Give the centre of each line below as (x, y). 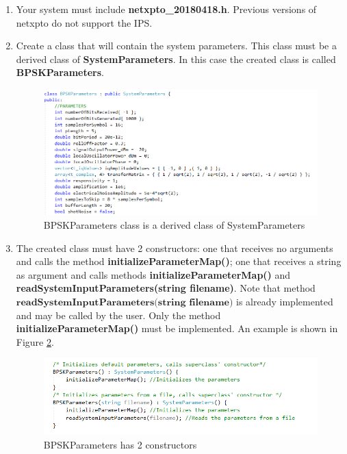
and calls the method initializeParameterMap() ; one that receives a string (179, 261)
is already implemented (285, 301)
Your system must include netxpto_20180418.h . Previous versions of (166, 9)
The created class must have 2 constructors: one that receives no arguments (175, 248)
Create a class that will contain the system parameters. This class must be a (176, 46)
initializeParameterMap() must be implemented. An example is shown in (177, 328)
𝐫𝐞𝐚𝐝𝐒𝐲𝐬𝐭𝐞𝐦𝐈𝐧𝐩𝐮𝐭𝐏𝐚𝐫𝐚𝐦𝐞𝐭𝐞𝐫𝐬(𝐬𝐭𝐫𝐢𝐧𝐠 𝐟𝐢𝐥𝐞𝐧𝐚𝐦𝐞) (125, 303)
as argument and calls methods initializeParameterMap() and (153, 274)
